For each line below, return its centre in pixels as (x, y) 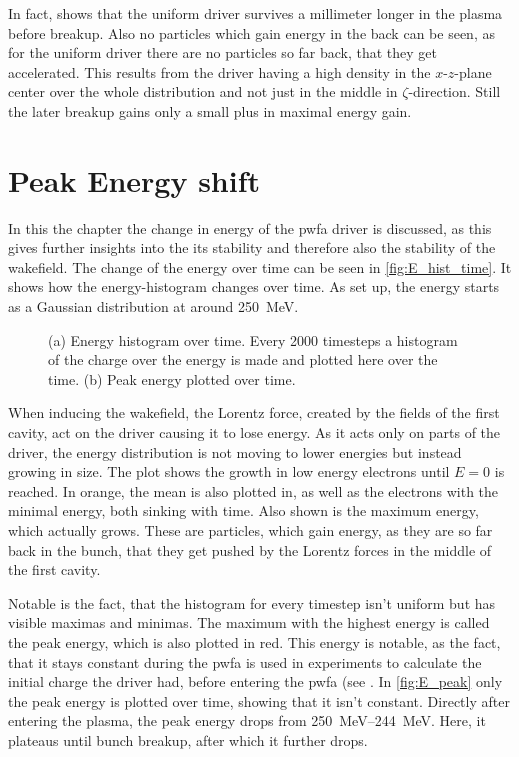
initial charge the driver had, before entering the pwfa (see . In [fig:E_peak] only (255, 681)
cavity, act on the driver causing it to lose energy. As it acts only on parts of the (254, 432)
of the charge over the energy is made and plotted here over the (243, 359)
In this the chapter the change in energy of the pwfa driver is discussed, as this (250, 227)
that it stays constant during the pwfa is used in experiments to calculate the (245, 661)
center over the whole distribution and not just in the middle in (203, 91)
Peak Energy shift (134, 179)
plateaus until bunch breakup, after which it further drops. (188, 739)
